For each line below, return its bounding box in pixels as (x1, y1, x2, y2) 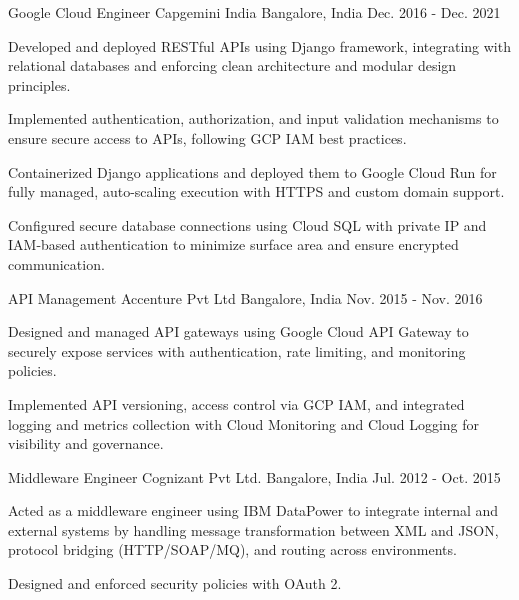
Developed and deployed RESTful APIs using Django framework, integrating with (8, 35, 511, 56)
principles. (8, 74, 71, 95)
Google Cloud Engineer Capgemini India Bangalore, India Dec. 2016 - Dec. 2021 (8, 2, 501, 22)
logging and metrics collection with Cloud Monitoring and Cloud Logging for (8, 413, 480, 434)
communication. (8, 253, 105, 274)
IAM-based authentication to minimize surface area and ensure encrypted (8, 234, 459, 255)
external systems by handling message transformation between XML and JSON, (8, 519, 499, 540)
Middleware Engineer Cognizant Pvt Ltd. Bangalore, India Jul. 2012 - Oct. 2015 (8, 466, 501, 487)
